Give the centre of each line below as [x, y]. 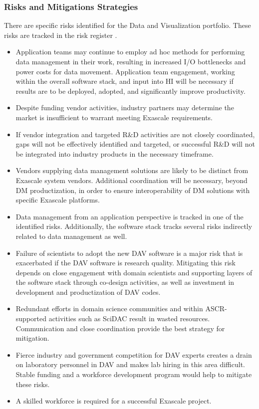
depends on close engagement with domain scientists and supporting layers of [134, 272]
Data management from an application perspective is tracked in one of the [129, 216]
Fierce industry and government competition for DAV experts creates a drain [134, 354]
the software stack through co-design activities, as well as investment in [125, 282]
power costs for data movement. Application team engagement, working [125, 71]
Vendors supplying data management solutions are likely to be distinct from [132, 170]
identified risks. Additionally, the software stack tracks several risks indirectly [134, 226]
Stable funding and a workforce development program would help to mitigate [134, 374]
